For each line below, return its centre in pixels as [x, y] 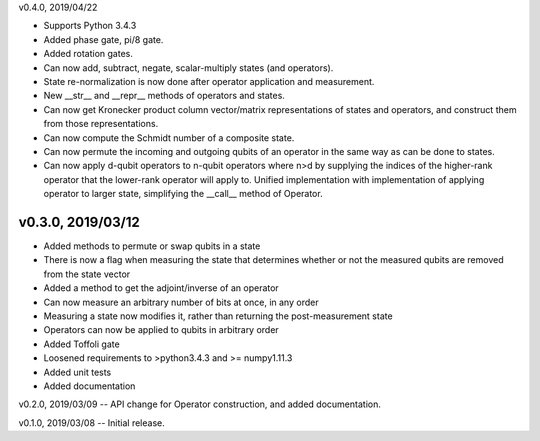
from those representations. [101, 124]
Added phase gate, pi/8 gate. [103, 39]
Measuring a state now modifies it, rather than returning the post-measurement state [218, 316]
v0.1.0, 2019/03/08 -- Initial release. [91, 422]
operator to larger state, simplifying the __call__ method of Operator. [183, 194]
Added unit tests [77, 372]
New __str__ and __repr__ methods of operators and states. [164, 96]
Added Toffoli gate [81, 344]
